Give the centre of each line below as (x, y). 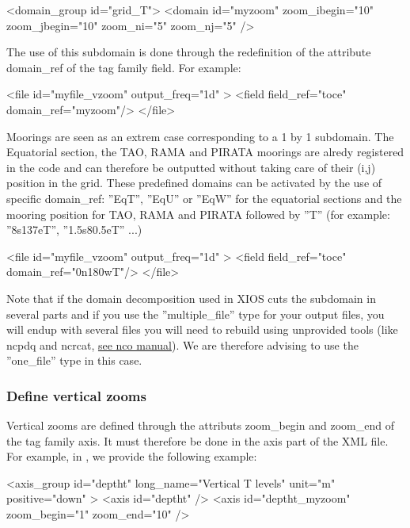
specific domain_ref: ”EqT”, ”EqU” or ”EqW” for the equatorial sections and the (204, 198)
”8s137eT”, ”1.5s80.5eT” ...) (74, 230)
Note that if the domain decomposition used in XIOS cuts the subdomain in (191, 298)
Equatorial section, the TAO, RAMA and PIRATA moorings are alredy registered (205, 152)
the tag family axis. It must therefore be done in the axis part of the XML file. (197, 440)
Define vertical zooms (76, 395)
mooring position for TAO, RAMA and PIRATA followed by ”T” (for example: (198, 214)
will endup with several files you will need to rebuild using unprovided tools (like (202, 329)
